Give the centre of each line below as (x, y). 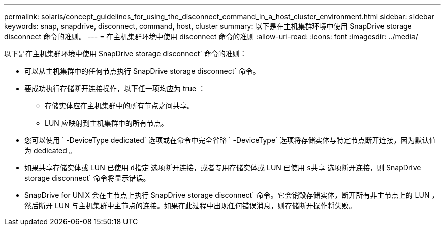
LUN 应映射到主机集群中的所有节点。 (106, 123)
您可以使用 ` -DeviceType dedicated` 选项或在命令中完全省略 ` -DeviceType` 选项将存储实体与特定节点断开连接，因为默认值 (230, 140)
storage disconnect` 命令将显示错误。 (87, 178)
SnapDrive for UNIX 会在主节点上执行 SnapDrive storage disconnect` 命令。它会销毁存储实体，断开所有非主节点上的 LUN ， (232, 195)
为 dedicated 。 (50, 150)
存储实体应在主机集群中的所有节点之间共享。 (119, 106)
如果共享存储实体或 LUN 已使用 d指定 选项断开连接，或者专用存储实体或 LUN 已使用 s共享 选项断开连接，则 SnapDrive (223, 168)
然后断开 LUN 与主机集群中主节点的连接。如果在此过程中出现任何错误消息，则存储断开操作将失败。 (190, 205)
